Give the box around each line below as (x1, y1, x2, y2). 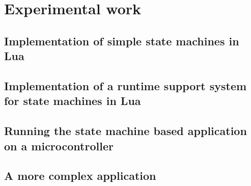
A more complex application (4, 168, 156, 183)
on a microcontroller (4, 138, 114, 153)
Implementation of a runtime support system (4, 77, 247, 93)
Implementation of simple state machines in (4, 33, 239, 48)
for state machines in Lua (4, 93, 141, 109)
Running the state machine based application (4, 123, 247, 139)
